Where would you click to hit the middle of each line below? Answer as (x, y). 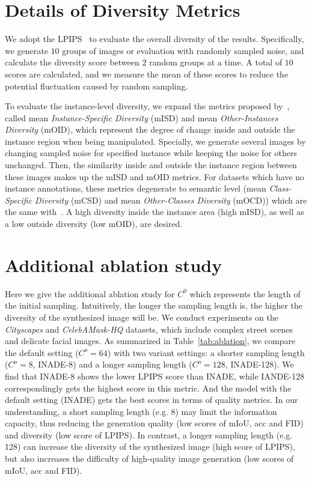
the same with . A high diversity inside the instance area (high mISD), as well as (154, 212)
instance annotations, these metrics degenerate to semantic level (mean (136, 188)
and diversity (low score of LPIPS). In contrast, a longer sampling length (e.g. (149, 434)
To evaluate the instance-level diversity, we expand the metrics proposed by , (147, 106)
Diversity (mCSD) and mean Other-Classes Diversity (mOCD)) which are (171, 200)
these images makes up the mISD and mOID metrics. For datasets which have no (155, 176)
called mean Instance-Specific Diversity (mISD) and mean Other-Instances (142, 117)
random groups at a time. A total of (216, 62)
